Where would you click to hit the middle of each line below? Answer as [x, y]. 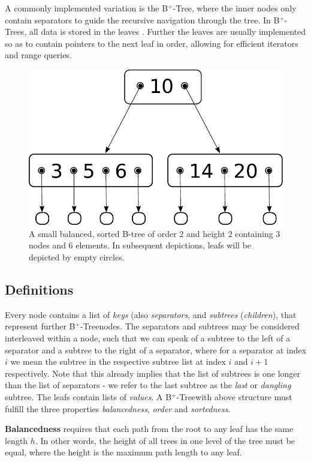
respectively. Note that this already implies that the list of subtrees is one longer [153, 373]
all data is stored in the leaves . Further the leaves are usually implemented [167, 31]
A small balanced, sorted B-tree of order [103, 233]
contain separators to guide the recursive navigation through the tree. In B [142, 19]
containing [254, 233]
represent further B [40, 326]
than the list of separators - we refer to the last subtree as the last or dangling [148, 385]
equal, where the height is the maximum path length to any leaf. [123, 452]
